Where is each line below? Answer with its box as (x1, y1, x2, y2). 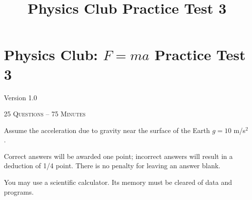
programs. (4, 186, 34, 197)
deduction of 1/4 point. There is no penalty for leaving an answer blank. (4, 160, 221, 171)
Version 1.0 (4, 92, 37, 102)
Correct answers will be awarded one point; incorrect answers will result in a (4, 151, 233, 161)
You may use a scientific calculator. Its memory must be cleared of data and (4, 177, 232, 187)
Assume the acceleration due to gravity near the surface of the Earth (4, 125, 210, 135)
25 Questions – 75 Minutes (4, 109, 86, 119)
